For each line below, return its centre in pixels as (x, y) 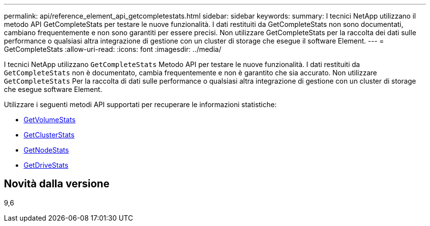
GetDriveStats (46, 165)
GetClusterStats (49, 135)
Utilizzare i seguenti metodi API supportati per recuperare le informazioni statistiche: (140, 104)
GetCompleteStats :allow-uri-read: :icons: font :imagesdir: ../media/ (113, 49)
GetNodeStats (46, 150)
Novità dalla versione (57, 184)
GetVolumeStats (50, 120)
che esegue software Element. (53, 89)
